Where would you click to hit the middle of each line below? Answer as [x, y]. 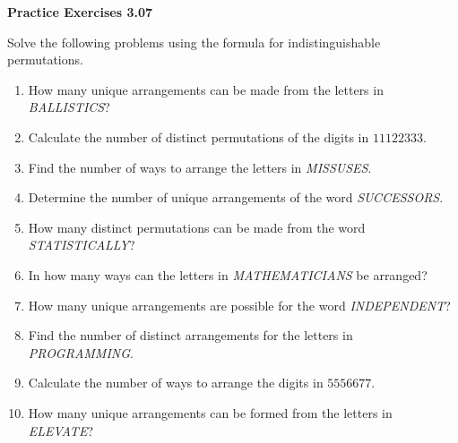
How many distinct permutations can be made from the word [197, 227]
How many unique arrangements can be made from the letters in [206, 89]
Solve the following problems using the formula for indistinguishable [194, 42]
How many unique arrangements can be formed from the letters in [210, 412]
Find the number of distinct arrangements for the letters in [190, 335]
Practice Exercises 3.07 [80, 12]
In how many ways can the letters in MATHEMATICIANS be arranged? [228, 274]
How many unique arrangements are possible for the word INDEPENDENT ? [239, 305]
